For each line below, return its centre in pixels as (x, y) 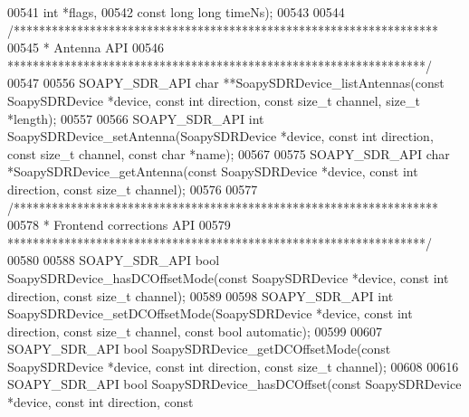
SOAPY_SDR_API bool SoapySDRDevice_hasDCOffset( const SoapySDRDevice (234, 384)
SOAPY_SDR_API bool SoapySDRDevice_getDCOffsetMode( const (199, 349)
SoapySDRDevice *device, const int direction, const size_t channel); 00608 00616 (233, 366)
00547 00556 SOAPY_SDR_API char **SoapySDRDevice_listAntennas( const (226, 83)
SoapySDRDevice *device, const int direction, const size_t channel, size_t (214, 100)
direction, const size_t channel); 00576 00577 (133, 189)
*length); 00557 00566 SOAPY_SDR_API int (136, 118)
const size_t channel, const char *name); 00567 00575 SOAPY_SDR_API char (229, 153)
